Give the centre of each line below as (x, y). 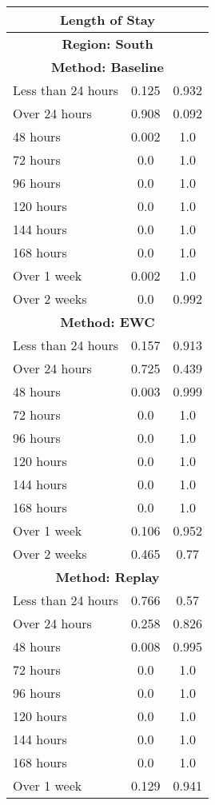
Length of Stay (107, 20)
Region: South (107, 44)
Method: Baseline (107, 67)
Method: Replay (107, 577)
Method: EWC (107, 322)
